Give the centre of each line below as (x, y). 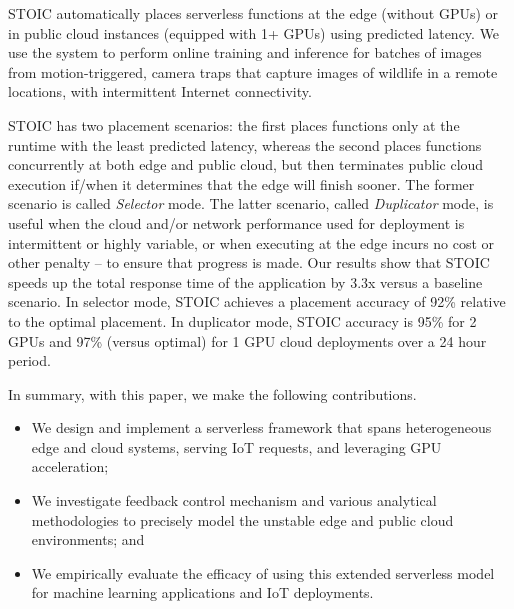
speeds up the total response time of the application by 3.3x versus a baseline (245, 281)
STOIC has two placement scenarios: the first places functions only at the (234, 124)
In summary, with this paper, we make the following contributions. (212, 393)
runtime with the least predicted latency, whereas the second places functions (245, 144)
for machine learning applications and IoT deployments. (202, 592)
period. (29, 360)
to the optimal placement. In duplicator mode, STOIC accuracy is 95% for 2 (242, 320)
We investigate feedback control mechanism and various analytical (234, 500)
